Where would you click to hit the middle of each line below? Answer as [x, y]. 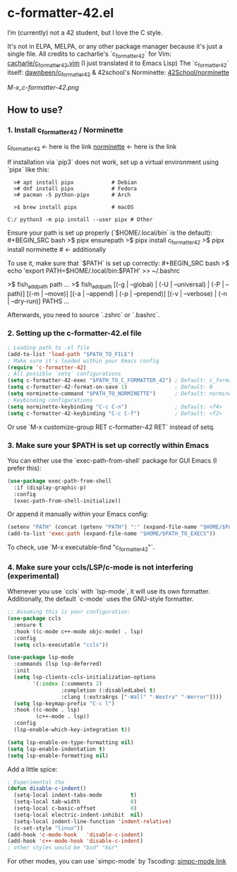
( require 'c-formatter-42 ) [47, 367]
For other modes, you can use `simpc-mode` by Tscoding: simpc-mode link [117, 861]
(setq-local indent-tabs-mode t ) [75, 795]
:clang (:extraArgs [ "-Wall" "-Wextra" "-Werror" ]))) [141, 697]
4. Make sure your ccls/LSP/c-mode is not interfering [100, 567]
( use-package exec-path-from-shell [60, 481]
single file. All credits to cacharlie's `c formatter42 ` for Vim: [89, 54]
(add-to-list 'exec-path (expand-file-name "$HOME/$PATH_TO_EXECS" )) [112, 534]
